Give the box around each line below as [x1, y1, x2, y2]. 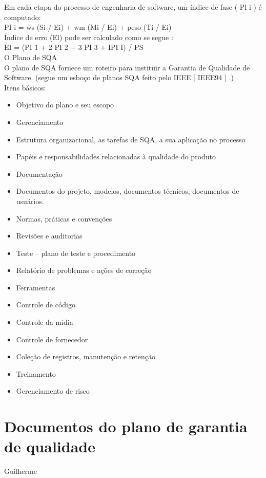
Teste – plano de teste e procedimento [16, 247, 136, 258]
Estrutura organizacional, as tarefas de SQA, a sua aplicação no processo [16, 134, 245, 144]
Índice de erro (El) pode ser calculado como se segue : [4, 31, 173, 42]
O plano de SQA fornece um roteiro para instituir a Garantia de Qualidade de [4, 62, 250, 72]
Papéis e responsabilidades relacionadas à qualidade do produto [16, 151, 216, 162]
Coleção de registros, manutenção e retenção [16, 351, 156, 362]
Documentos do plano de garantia [4, 416, 248, 437]
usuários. [16, 195, 44, 206]
